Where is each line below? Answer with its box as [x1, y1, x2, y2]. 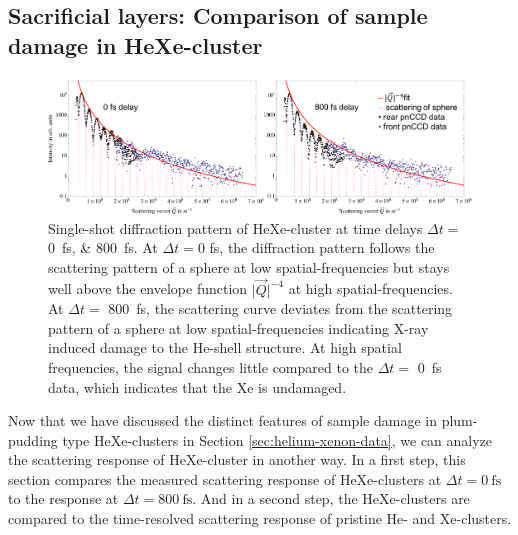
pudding [8, 429, 58, 450]
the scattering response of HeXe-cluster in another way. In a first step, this [8, 449, 466, 470]
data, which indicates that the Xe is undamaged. [48, 376, 347, 397]
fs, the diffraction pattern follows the [209, 237, 435, 258]
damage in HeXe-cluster [8, 29, 263, 60]
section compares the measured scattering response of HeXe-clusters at [8, 468, 442, 489]
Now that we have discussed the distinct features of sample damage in [8, 410, 438, 431]
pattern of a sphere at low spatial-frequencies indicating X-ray [48, 317, 429, 338]
